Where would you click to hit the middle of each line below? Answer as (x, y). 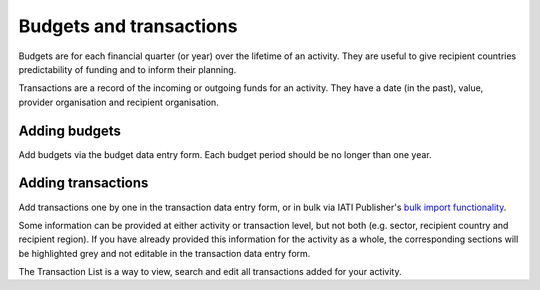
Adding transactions (83, 183)
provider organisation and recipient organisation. (118, 102)
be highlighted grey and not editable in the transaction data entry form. (164, 253)
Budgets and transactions (128, 26)
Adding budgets (70, 130)
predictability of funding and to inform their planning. (127, 69)
